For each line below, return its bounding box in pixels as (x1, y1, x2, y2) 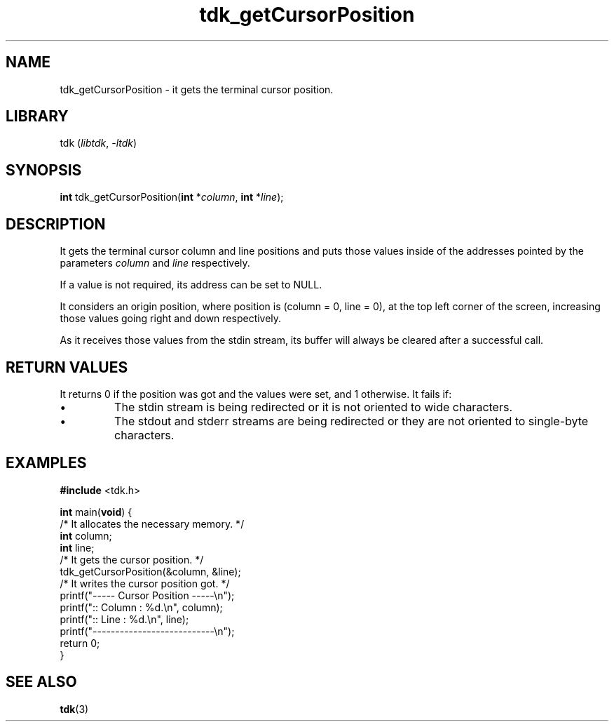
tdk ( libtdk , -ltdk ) (60, 137, 137, 149)
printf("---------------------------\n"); (60, 625, 235, 637)
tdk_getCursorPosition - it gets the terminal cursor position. (60, 83, 334, 95)
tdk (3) (60, 702, 89, 715)
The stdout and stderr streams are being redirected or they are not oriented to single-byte (114, 413, 589, 428)
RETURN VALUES (6, 358, 128, 376)
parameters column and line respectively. (60, 257, 250, 269)
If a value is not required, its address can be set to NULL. (60, 279, 322, 291)
